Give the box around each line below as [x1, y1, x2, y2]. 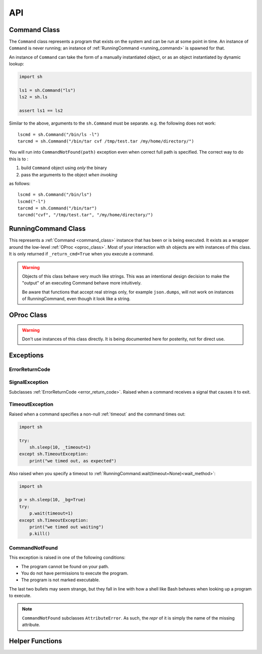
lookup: [9, 61, 24, 67]
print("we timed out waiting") [29, 524, 104, 529]
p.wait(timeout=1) [29, 510, 73, 516]
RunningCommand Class [9, 224, 86, 233]
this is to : [9, 156, 29, 162]
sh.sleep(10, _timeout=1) [29, 444, 91, 450]
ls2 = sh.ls [19, 95, 48, 100]
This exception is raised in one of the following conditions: [9, 555, 126, 560]
